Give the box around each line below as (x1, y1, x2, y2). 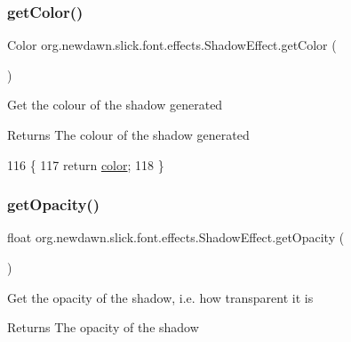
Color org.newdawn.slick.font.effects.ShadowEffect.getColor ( (7, 36, 337, 54)
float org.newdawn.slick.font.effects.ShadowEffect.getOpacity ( (7, 228, 345, 247)
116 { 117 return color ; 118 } (7, 155, 164, 174)
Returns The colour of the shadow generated (7, 126, 250, 143)
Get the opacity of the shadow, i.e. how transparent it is (7, 288, 314, 306)
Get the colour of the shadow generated (7, 95, 223, 114)
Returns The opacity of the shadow (7, 318, 199, 337)
